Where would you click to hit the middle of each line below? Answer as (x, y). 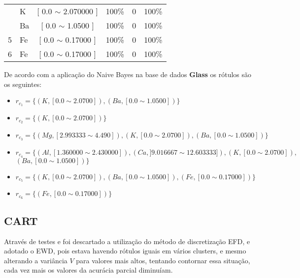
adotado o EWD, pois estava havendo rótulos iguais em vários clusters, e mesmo (125, 251)
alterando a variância (36, 260)
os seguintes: (23, 84)
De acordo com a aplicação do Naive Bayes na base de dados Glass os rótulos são (128, 74)
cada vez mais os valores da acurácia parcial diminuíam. (88, 270)
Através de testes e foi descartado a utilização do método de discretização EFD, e (127, 241)
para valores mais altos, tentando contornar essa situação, (163, 260)
